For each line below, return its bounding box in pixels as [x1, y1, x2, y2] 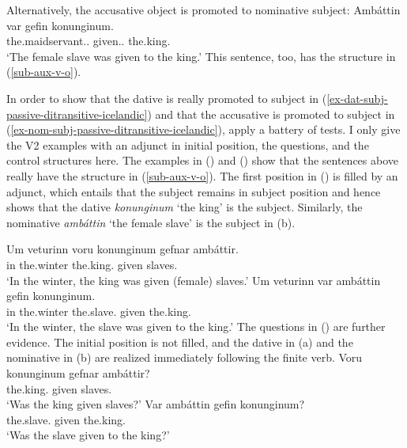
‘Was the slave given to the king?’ [6, 427, 170, 443]
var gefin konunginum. [6, 17, 114, 33]
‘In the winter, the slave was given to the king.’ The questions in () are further [6, 318, 386, 335]
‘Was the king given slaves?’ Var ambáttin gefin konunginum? [6, 396, 305, 412]
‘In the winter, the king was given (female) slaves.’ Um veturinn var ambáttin [6, 271, 381, 288]
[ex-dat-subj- [326, 89, 388, 106]
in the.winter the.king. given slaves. [6, 256, 178, 272]
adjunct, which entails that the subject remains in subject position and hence [6, 183, 381, 199]
